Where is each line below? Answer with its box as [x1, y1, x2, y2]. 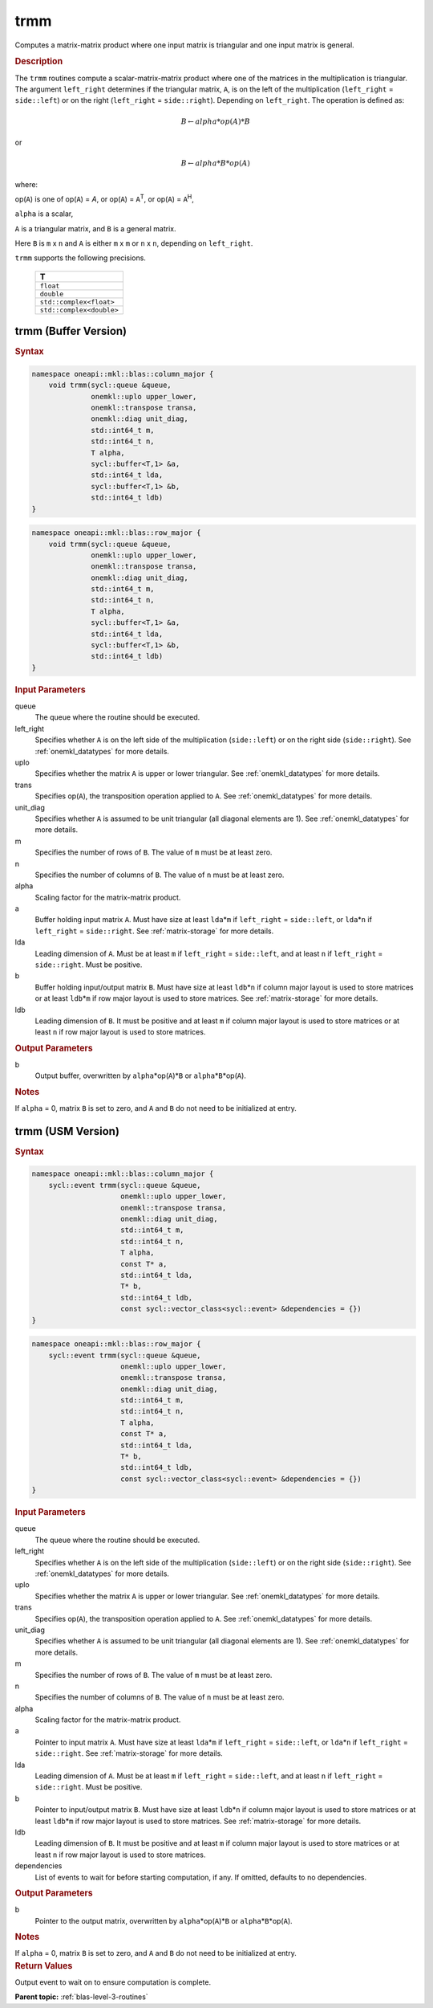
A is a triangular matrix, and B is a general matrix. [14, 223, 176, 233]
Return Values [14, 1960, 73, 1971]
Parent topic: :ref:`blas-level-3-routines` [14, 1992, 148, 2002]
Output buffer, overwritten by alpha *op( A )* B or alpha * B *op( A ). [34, 1071, 246, 1080]
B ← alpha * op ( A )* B [180, 116, 250, 126]
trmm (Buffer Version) [14, 324, 127, 338]
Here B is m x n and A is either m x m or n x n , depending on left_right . [14, 239, 253, 248]
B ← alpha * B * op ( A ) [180, 159, 250, 168]
